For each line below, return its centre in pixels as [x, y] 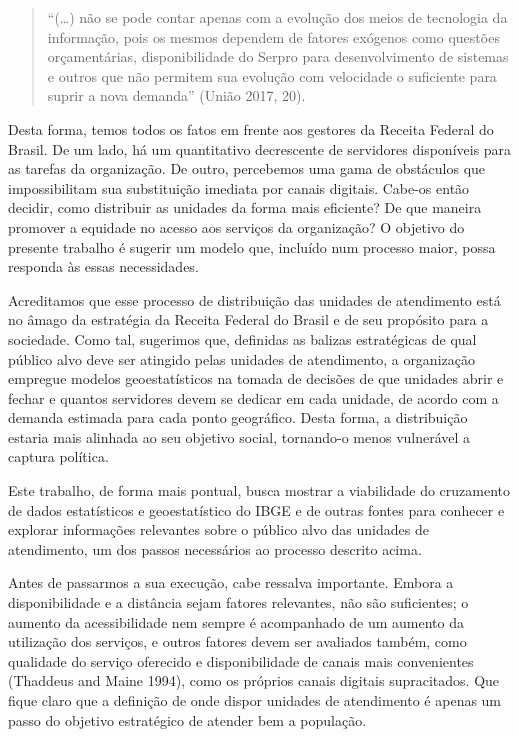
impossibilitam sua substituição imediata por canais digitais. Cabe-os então [239, 187]
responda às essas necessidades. [103, 266]
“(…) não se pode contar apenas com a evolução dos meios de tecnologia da [277, 17]
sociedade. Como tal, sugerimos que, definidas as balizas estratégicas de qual [242, 338]
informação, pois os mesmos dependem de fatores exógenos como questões [273, 36]
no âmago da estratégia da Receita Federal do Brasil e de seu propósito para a [248, 319]
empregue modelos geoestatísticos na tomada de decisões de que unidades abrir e [256, 378]
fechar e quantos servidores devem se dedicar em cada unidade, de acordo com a [253, 397]
